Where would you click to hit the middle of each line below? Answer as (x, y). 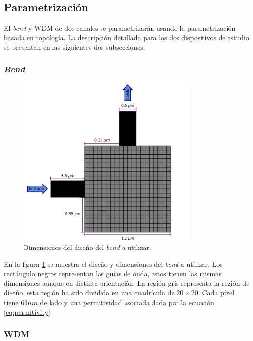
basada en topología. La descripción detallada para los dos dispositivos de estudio (126, 37)
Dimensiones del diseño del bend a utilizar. (87, 247)
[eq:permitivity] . (28, 312)
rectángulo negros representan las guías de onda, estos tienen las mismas (113, 273)
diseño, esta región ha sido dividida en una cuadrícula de (89, 293)
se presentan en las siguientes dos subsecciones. (75, 47)
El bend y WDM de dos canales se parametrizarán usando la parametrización (120, 28)
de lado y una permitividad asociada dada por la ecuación (127, 302)
